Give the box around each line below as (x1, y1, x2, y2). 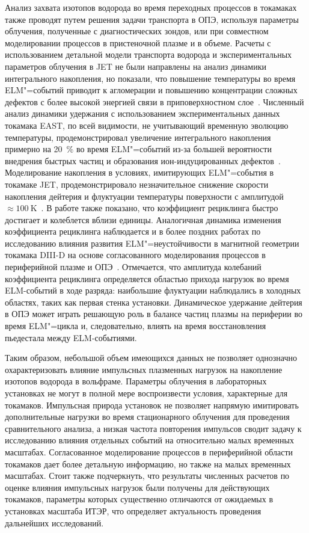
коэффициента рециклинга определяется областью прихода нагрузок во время (5, 272, 289, 285)
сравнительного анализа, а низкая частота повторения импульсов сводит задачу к (5, 422, 302, 434)
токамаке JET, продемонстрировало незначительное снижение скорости (5, 177, 269, 190)
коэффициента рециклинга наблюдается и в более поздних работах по (5, 225, 261, 238)
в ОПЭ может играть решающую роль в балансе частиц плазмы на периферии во (5, 307, 302, 320)
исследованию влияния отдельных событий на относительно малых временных (5, 434, 294, 446)
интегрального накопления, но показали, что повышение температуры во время (5, 72, 296, 84)
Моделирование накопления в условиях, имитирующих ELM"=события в (5, 166, 274, 179)
